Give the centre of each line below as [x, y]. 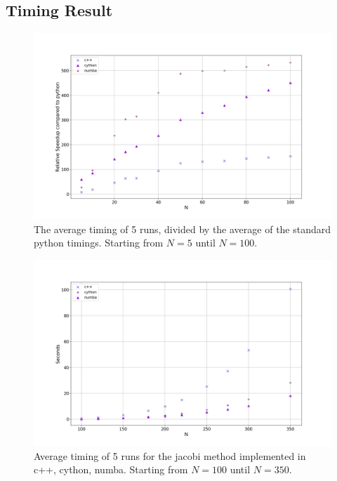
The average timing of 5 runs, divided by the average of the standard [183, 229]
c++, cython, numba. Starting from [111, 469]
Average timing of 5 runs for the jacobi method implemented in [170, 455]
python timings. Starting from [99, 243]
